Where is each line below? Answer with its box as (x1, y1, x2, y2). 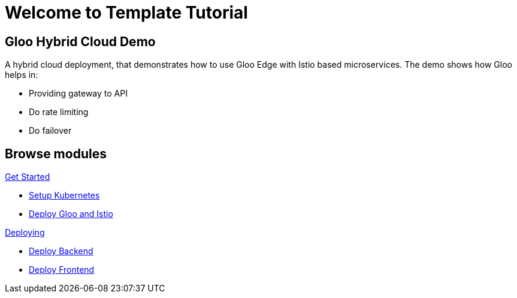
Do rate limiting (29, 107, 89, 118)
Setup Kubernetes (29, 190, 100, 201)
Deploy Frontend (29, 264, 95, 275)
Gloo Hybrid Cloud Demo (5, 34, 156, 49)
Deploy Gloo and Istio (29, 209, 113, 219)
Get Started (5, 171, 50, 182)
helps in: (5, 70, 38, 80)
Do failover (29, 125, 72, 136)
